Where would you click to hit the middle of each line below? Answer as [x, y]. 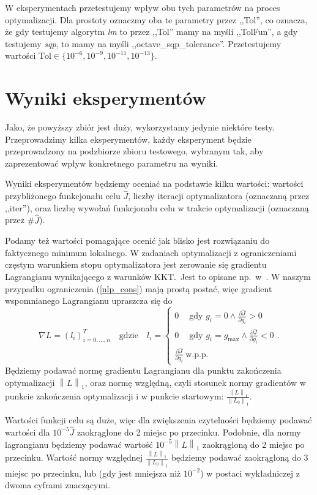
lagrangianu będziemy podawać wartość [79, 444]
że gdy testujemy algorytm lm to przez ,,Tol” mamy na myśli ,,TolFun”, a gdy [151, 32]
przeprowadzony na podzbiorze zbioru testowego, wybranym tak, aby [134, 151]
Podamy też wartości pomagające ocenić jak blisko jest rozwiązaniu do [137, 240]
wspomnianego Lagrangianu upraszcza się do [89, 300]
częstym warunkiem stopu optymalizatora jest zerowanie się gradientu [136, 264]
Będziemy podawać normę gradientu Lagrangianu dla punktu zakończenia [143, 370]
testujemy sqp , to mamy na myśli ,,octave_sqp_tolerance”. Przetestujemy [143, 43]
